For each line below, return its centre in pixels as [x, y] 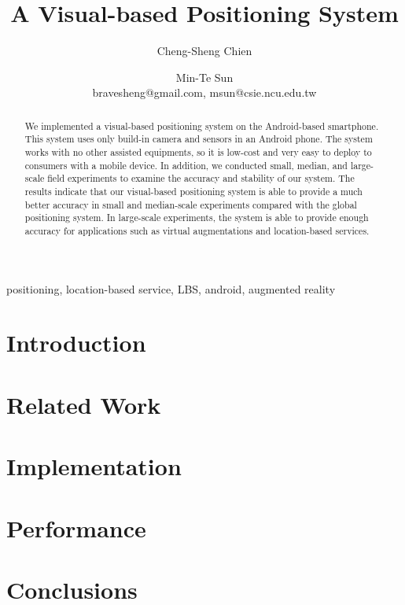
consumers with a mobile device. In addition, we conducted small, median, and [186, 165]
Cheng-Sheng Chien [204, 51]
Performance [76, 528]
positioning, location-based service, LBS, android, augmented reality [171, 288]
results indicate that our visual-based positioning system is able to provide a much [193, 191]
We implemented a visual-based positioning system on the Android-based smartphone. [202, 125]
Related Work [84, 404]
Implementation [94, 466]
